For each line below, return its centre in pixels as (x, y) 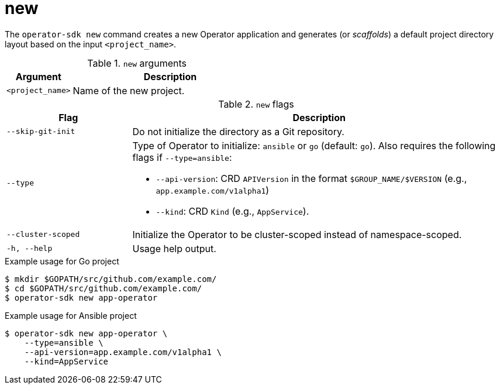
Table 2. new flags (256, 104)
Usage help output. (174, 248)
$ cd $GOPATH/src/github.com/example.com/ (104, 288)
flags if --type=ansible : (182, 157)
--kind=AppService (66, 361)
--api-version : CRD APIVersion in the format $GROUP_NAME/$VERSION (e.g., (311, 178)
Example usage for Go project (62, 261)
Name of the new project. (129, 90)
